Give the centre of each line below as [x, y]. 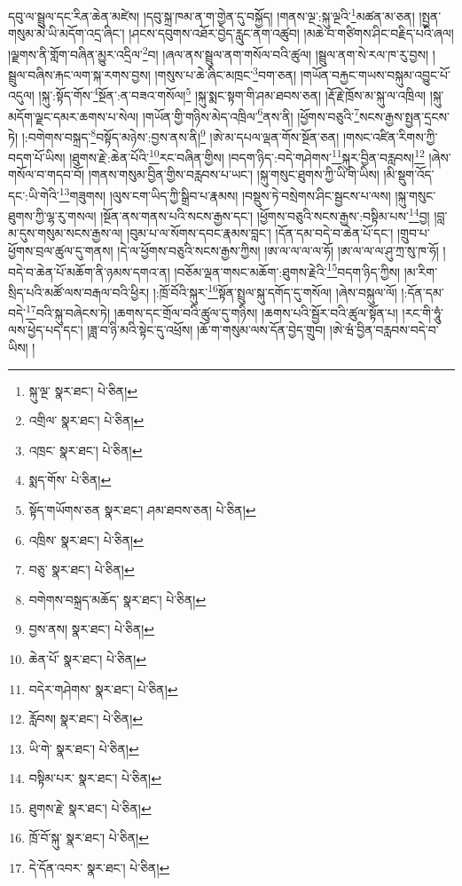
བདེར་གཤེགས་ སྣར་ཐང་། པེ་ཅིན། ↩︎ [103, 688]
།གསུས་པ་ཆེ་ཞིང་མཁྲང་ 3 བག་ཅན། [226, 73]
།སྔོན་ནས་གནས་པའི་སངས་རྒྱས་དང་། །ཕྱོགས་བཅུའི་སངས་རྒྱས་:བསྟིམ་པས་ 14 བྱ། [265, 214]
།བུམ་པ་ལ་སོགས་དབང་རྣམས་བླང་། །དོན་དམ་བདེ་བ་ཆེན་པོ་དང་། [260, 233]
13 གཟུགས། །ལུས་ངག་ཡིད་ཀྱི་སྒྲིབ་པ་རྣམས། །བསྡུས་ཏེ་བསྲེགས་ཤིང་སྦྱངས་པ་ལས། [225, 194]
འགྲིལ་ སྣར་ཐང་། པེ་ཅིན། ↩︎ [86, 420]
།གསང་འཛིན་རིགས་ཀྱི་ [390, 136]
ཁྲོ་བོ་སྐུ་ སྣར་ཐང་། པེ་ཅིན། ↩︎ [89, 838]
